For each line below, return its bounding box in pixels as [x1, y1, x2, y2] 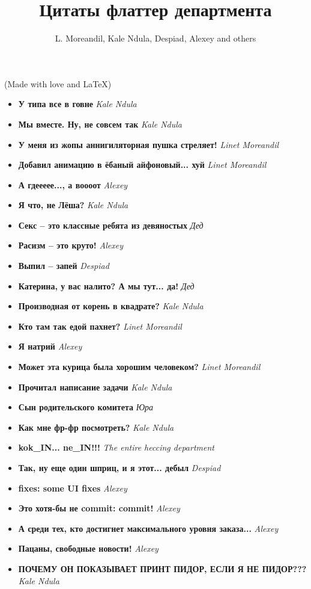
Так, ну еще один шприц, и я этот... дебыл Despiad [18, 461, 221, 473]
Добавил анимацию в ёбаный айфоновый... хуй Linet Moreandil [18, 158, 267, 171]
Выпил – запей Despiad [18, 259, 109, 272]
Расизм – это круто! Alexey [18, 239, 124, 251]
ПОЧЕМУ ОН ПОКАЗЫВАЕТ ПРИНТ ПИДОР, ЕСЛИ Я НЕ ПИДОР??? [18, 562, 307, 575]
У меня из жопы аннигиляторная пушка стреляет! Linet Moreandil [18, 138, 279, 150]
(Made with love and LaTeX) [4, 77, 112, 90]
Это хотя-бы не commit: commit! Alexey [18, 502, 180, 514]
